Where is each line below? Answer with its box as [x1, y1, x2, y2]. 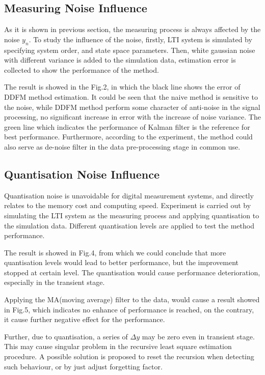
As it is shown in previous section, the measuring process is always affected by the [4, 24, 261, 35]
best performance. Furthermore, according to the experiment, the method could [4, 131, 253, 142]
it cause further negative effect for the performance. [4, 314, 165, 325]
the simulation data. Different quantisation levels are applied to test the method [4, 220, 254, 230]
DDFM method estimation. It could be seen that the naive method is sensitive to [4, 91, 258, 102]
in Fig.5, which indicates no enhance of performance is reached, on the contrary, [4, 304, 254, 314]
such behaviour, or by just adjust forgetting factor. [4, 361, 163, 371]
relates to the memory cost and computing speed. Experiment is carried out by [4, 200, 251, 211]
